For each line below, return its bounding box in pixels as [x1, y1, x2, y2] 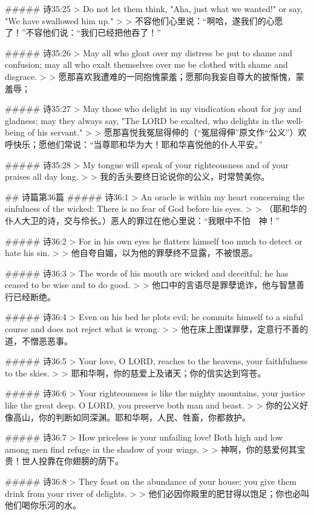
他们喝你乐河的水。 [5, 499, 81, 511]
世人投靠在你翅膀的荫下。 [21, 454, 123, 467]
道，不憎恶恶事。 [5, 334, 73, 347]
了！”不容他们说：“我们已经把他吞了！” [5, 26, 161, 39]
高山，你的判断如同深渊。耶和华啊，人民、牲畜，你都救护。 [13, 410, 250, 423]
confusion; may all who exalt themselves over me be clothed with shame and [5, 58, 288, 71]
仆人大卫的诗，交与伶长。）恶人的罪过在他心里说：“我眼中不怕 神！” [5, 214, 280, 226]
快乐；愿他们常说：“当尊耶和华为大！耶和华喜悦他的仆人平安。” [13, 137, 263, 150]
